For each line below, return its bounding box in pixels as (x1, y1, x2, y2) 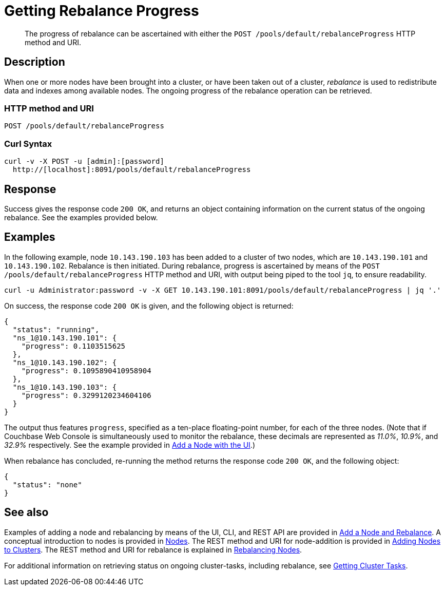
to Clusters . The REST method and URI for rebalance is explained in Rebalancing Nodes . (4, 545, 302, 554)
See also (4, 506, 49, 519)
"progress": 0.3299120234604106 (21, 391, 151, 399)
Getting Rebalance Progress (4, 2, 199, 20)
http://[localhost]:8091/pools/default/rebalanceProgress (12, 165, 251, 174)
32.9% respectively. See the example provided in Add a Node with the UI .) (4, 440, 255, 449)
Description (4, 55, 65, 69)
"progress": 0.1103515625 (21, 341, 126, 350)
